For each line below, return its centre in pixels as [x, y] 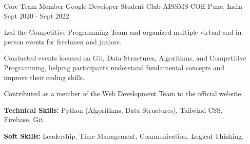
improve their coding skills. [44, 77]
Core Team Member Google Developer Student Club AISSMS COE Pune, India [123, 6]
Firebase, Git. [25, 119]
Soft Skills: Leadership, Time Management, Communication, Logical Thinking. [124, 135]
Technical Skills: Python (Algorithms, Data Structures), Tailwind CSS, [113, 110]
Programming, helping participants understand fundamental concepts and [114, 67]
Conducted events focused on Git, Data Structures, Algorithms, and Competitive [125, 58]
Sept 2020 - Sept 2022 [37, 15]
